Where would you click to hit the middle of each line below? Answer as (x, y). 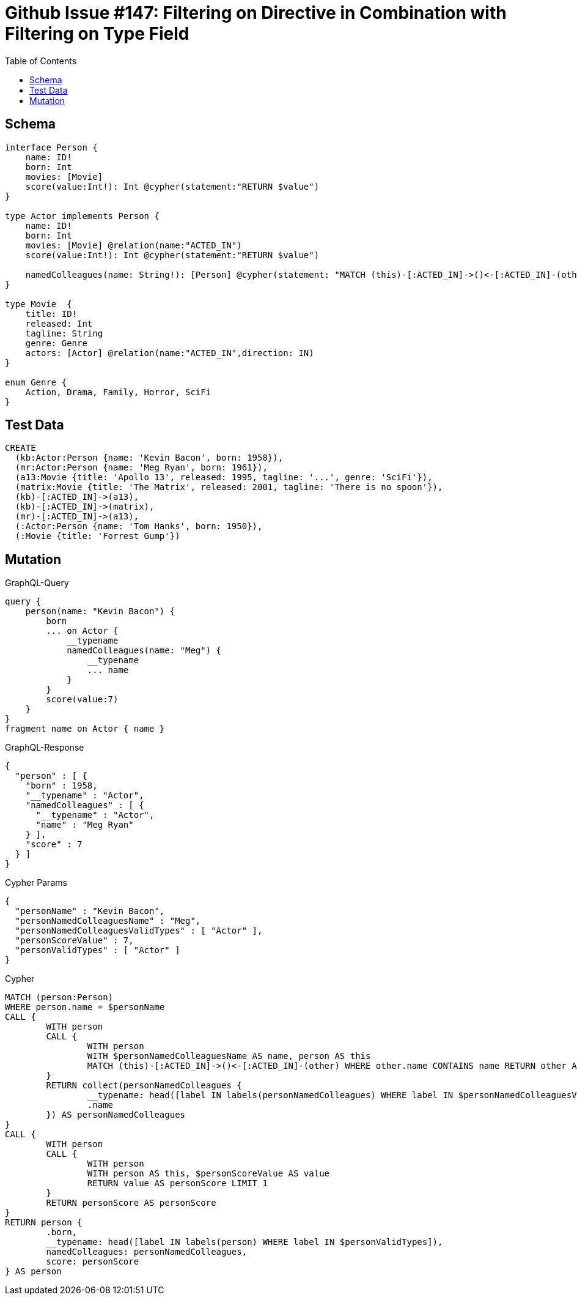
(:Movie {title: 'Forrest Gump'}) (97, 536)
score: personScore (93, 1262)
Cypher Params (36, 883)
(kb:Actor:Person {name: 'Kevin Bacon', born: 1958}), (149, 458)
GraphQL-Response (45, 748)
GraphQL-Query (37, 583)
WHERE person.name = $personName (85, 1007)
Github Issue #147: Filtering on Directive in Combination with (256, 13)
